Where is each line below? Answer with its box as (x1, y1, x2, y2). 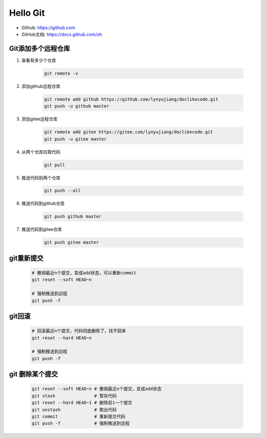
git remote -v (44, 71, 78, 76)
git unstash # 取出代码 (32, 407, 117, 412)
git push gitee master (44, 240, 99, 245)
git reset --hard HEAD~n (32, 335, 92, 340)
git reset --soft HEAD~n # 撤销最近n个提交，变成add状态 (32, 386, 162, 392)
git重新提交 (9, 254, 44, 262)
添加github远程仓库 (21, 83, 61, 89)
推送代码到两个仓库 (21, 175, 61, 181)
